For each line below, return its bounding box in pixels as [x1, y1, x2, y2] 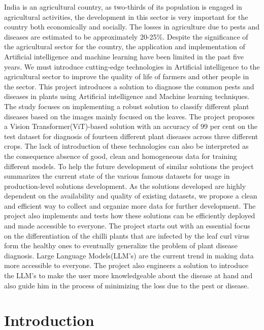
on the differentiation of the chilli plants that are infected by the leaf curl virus [4, 230, 250, 241]
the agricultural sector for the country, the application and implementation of [4, 41, 245, 52]
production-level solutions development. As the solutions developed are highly [4, 180, 246, 191]
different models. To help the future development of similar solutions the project [4, 160, 254, 171]
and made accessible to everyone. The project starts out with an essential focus [4, 220, 250, 231]
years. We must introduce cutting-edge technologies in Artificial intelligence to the [4, 61, 260, 72]
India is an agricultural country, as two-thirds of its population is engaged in [4, 2, 242, 12]
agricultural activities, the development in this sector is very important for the [4, 11, 248, 22]
